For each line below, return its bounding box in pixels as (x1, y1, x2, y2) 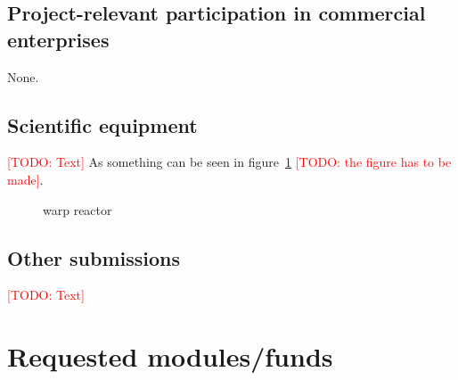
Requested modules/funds (7, 338, 333, 375)
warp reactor (43, 200, 112, 219)
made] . (7, 169, 44, 188)
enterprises (7, 25, 110, 53)
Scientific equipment (7, 111, 198, 138)
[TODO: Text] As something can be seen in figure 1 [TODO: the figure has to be (7, 153, 452, 171)
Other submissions (7, 244, 180, 271)
